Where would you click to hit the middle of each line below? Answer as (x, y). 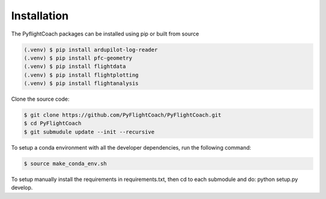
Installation (40, 16)
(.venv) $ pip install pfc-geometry (78, 58)
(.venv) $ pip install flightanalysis (81, 84)
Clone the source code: (40, 99)
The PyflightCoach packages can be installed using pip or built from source (105, 34)
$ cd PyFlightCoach (53, 123)
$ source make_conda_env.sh (65, 163)
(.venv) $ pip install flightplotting (81, 75)
